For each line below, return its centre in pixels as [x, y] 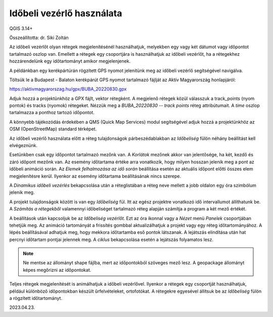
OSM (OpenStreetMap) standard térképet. [53, 129]
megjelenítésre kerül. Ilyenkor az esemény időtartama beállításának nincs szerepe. [95, 176]
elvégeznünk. [24, 146]
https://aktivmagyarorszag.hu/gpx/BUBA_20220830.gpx [68, 89]
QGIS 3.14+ [21, 28]
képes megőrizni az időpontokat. [57, 270]
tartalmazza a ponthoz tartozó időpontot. [52, 113]
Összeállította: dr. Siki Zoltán [39, 38]
